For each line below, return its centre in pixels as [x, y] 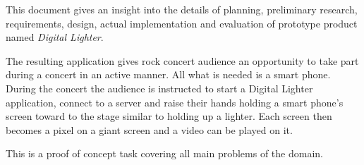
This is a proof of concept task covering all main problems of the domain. [164, 153]
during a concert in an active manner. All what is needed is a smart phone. [168, 74]
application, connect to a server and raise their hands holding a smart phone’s [175, 102]
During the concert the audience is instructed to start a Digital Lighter [159, 88]
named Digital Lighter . [55, 37]
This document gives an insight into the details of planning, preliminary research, [182, 9]
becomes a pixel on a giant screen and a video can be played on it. [149, 129]
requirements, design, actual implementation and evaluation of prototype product [182, 23]
